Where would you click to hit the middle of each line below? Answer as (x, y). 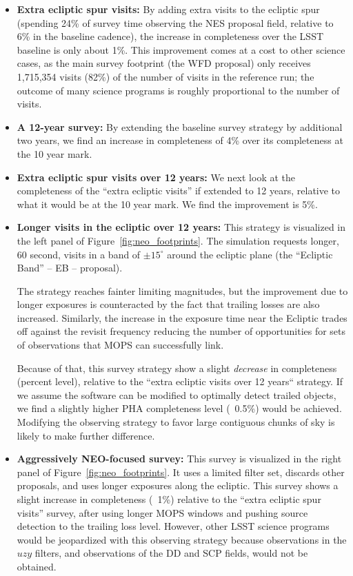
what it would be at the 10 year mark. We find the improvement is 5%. (167, 204)
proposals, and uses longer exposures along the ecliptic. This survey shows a (178, 485)
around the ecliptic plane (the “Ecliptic (250, 254)
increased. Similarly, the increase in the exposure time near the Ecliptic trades (182, 317)
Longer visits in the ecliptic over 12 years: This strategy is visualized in (181, 227)
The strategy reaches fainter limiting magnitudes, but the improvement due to (182, 290)
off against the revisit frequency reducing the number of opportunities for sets (181, 331)
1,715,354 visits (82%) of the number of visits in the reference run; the (165, 76)
